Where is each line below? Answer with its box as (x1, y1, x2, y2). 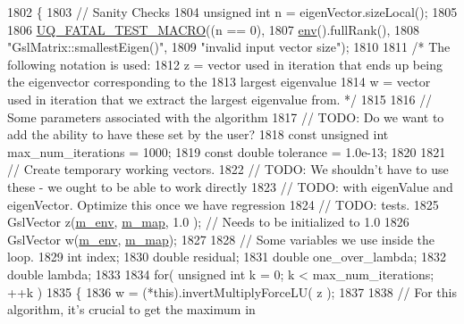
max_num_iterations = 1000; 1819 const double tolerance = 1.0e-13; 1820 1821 (7, 142, 446, 161)
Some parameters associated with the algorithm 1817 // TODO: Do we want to (7, 107, 444, 126)
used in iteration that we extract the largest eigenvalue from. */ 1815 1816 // (7, 89, 433, 108)
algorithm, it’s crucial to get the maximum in (7, 300, 256, 319)
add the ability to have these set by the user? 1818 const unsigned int (7, 125, 389, 144)
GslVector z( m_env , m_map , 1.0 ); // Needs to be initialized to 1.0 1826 (7, 212, 409, 231)
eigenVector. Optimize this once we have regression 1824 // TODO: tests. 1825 (7, 195, 439, 213)
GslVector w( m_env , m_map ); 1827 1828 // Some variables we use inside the (7, 229, 435, 248)
